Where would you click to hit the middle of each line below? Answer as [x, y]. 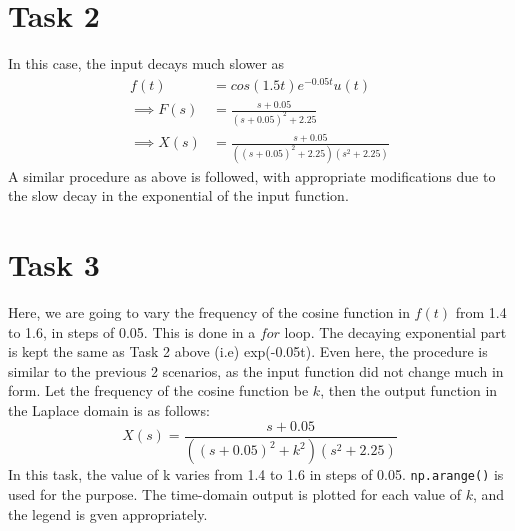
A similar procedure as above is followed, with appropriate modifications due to [252, 175]
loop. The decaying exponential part [395, 331]
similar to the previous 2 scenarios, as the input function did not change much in [256, 370]
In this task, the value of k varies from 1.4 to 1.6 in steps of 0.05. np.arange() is [256, 474]
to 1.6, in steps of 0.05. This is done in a [132, 331]
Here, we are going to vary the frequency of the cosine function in [209, 312]
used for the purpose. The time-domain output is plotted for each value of [235, 494]
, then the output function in [409, 390]
